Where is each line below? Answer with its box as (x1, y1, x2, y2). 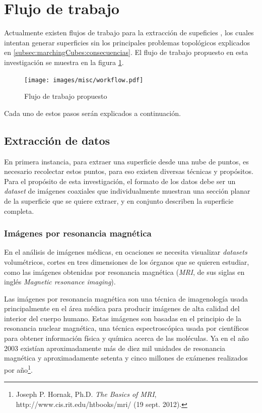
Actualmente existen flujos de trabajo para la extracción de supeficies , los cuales (4, 27, 254, 38)
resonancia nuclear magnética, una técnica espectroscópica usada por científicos (4, 323, 249, 333)
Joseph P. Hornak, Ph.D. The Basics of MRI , (16, 389, 157, 399)
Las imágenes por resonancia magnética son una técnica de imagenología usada (4, 293, 248, 304)
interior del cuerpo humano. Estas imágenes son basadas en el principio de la (4, 313, 241, 323)
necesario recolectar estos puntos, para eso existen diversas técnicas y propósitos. (4, 166, 253, 176)
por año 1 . (4, 363, 33, 375)
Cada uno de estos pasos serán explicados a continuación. (4, 107, 181, 118)
